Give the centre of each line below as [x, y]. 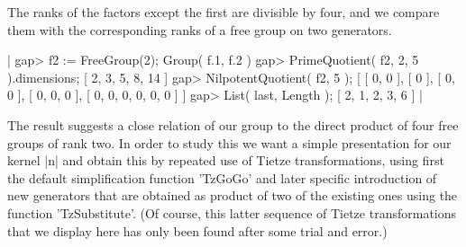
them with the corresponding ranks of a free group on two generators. [200, 29]
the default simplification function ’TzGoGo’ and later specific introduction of [222, 177]
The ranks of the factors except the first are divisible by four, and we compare [224, 12]
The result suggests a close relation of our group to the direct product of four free [233, 124]
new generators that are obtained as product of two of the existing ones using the [233, 195]
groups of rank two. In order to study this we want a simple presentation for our [229, 142]
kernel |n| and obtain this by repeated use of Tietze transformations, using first [226, 160]
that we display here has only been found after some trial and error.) [197, 230]
